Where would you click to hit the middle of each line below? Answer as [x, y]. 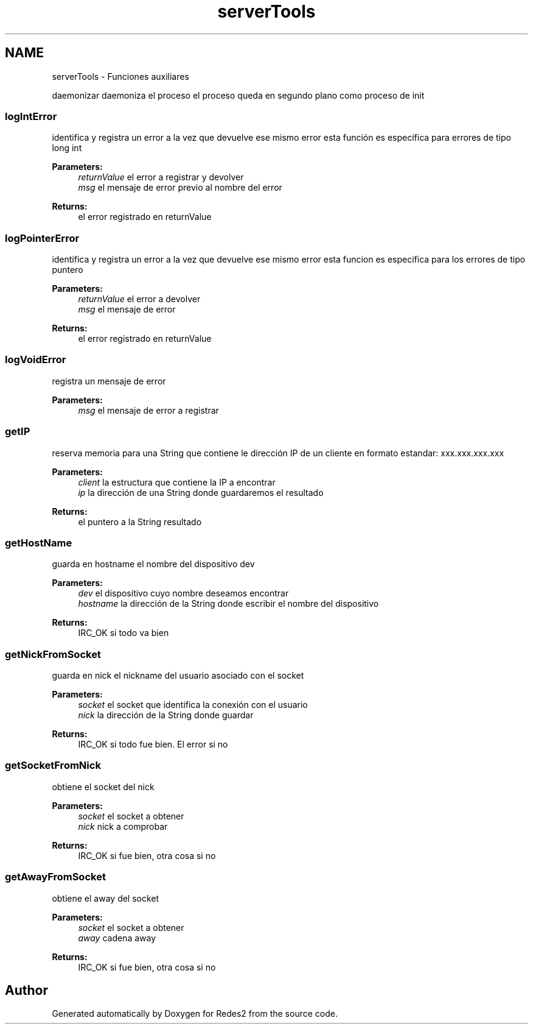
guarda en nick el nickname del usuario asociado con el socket [178, 676]
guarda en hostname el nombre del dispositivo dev [153, 564]
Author [26, 991]
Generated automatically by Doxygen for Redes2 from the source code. [195, 1014]
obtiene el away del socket [106, 898]
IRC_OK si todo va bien [124, 633]
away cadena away [117, 938]
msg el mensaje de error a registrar [148, 410]
